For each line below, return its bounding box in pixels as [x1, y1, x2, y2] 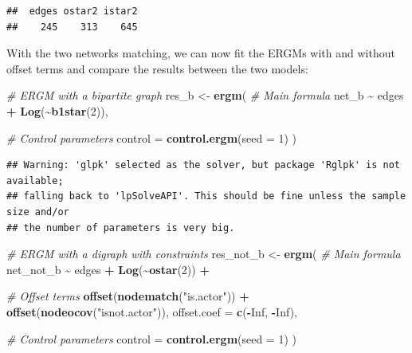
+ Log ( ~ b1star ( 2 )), [6, 102, 108, 119]
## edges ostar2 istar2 [6, 6, 138, 17]
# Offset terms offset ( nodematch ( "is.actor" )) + [6, 288, 249, 304]
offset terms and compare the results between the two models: [6, 60, 308, 76]
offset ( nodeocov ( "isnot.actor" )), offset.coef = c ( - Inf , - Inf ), [6, 303, 297, 320]
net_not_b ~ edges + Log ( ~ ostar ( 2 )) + [6, 261, 210, 277]
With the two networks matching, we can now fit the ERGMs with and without [6, 45, 395, 61]
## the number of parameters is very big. [6, 222, 235, 233]
